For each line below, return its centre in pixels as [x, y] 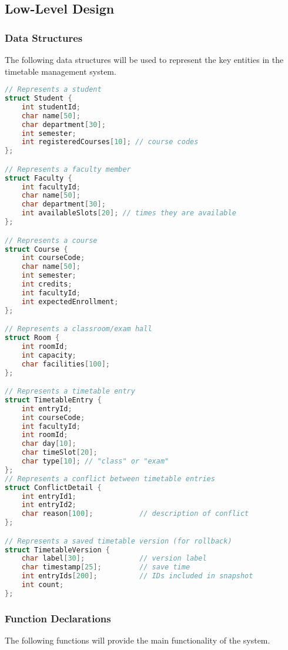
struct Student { [38, 99]
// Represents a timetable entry [70, 391]
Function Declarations [58, 618]
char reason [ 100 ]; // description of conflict [135, 514]
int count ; [43, 585]
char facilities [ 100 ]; [66, 364]
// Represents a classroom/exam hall [78, 329]
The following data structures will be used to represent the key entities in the [144, 59]
